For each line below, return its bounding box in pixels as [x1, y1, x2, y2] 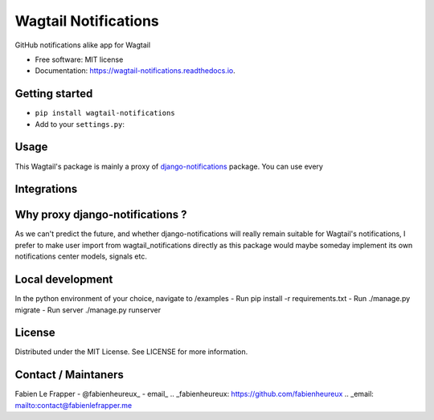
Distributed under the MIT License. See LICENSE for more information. [14, 347, 248, 357]
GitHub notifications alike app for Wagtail [14, 40, 151, 50]
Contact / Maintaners [14, 368, 125, 381]
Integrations [14, 182, 78, 196]
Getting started [14, 87, 93, 100]
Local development [14, 273, 113, 287]
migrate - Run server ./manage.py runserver [14, 305, 161, 315]
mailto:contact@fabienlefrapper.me [14, 400, 133, 410]
